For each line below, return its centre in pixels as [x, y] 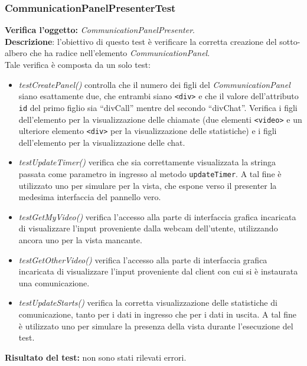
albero [16, 53]
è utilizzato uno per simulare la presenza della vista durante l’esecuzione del [156, 326]
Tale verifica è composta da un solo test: [78, 64]
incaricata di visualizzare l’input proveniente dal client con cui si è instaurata [158, 271]
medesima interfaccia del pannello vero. [90, 197]
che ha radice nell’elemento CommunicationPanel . [120, 53]
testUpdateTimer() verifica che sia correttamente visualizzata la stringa [147, 162]
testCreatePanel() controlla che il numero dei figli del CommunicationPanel [154, 84]
